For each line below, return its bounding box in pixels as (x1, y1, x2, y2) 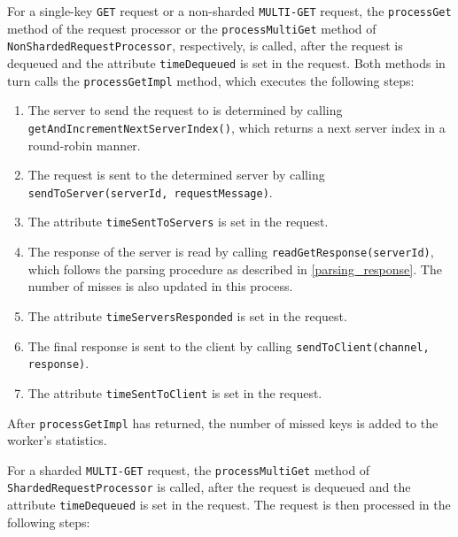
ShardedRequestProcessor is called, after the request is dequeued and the (7, 478, 411, 496)
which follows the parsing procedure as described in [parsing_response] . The (27, 259, 442, 278)
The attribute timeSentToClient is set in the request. (27, 383, 322, 402)
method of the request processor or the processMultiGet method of (7, 19, 376, 37)
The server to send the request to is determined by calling (27, 101, 343, 119)
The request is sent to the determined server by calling (27, 165, 325, 184)
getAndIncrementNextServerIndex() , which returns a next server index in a (27, 118, 446, 136)
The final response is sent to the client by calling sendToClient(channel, (27, 336, 430, 355)
